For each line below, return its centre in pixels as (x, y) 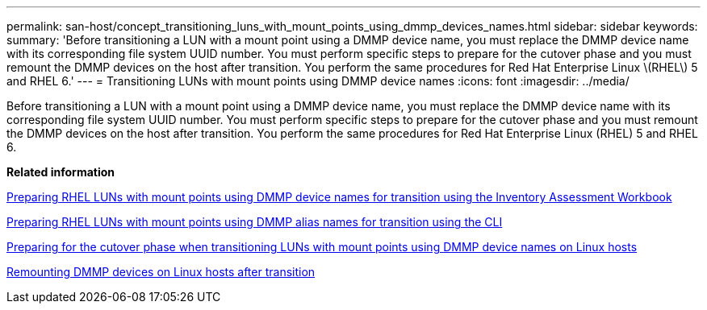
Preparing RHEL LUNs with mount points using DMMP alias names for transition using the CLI (255, 222)
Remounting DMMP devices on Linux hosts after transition (161, 272)
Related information (61, 172)
